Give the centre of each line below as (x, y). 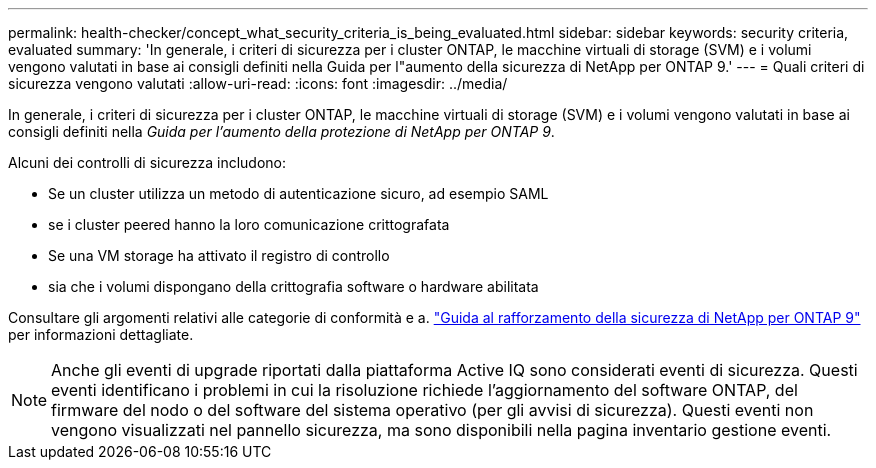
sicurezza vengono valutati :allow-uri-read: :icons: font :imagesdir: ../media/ (258, 83)
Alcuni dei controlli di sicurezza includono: (147, 162)
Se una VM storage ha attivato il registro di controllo (219, 255)
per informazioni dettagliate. (101, 334)
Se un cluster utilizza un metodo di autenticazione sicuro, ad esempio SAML (298, 193)
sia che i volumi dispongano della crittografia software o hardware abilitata (293, 286)
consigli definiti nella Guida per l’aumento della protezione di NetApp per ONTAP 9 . (281, 131)
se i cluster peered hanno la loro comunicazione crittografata (249, 224)
